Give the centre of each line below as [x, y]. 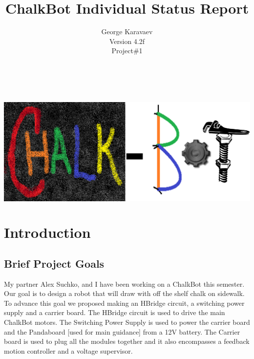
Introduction [47, 232]
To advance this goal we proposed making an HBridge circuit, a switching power [124, 303]
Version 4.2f [127, 41]
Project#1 [127, 51]
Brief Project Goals [54, 263]
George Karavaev [127, 32]
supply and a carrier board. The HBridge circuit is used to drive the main [115, 312]
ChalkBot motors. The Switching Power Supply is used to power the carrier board [127, 322]
